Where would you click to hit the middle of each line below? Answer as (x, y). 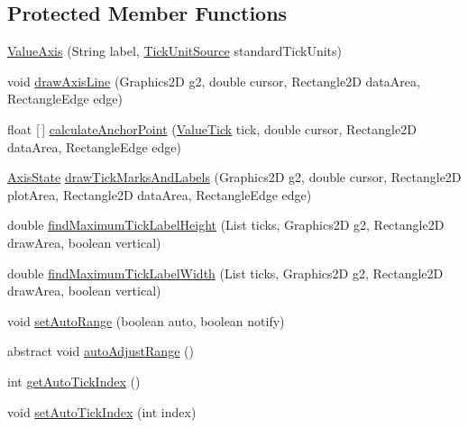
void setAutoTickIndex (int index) (102, 411)
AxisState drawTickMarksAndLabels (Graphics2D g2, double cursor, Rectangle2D (234, 177)
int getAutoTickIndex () (74, 381)
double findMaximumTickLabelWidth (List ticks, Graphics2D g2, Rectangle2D (225, 273)
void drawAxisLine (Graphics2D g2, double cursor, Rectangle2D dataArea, (214, 81)
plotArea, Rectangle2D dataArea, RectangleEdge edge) (160, 194)
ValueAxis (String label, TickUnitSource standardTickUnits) (175, 51)
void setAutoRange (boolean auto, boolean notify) (146, 320)
